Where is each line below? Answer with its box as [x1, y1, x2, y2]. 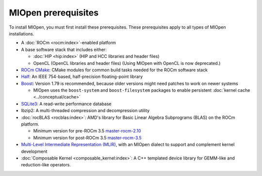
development [21, 148, 48, 154]
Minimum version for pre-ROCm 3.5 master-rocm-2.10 [33, 128, 141, 134]
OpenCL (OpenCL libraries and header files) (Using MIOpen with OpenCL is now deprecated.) [33, 60, 221, 66]
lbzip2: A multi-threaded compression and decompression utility [21, 108, 150, 113]
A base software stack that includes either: [21, 47, 107, 52]
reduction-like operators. [21, 162, 71, 168]
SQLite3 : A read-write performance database [21, 101, 112, 107]
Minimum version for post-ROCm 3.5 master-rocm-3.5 [33, 135, 142, 141]
